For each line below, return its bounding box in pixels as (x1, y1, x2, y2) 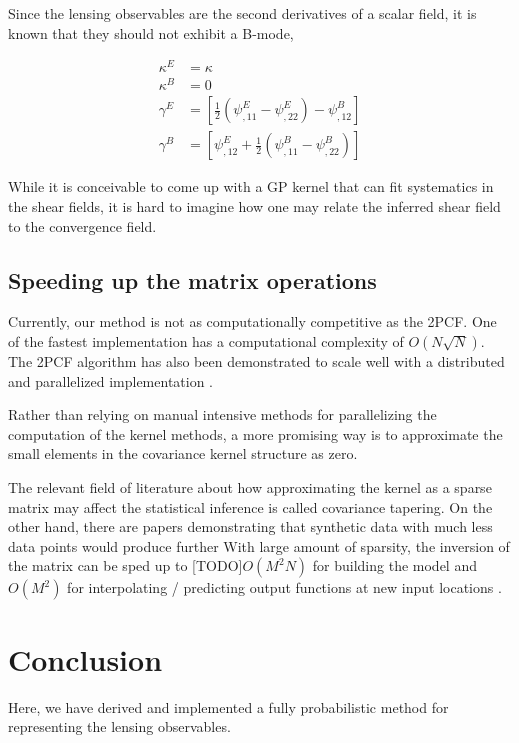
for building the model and (312, 555, 477, 576)
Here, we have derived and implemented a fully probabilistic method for (8, 696, 449, 717)
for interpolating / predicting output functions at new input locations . (67, 577, 502, 598)
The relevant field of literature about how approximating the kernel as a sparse (8, 477, 492, 498)
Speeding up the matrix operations (8, 264, 377, 295)
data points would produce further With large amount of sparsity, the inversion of (8, 535, 510, 556)
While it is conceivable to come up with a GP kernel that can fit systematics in (8, 176, 494, 197)
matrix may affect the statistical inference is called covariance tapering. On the (8, 496, 493, 517)
